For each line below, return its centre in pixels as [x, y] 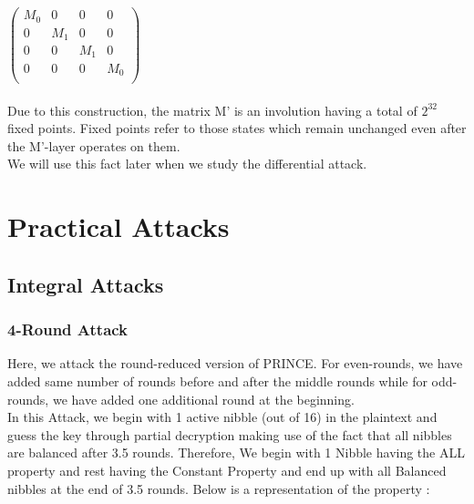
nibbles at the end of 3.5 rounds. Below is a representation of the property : [219, 488]
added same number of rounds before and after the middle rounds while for [217, 381]
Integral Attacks [86, 284]
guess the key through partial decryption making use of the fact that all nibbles [230, 434]
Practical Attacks [118, 226]
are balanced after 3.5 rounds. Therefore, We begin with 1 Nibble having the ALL [236, 453]
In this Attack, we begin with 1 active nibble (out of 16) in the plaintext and [222, 417]
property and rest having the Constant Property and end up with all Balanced [227, 470]
